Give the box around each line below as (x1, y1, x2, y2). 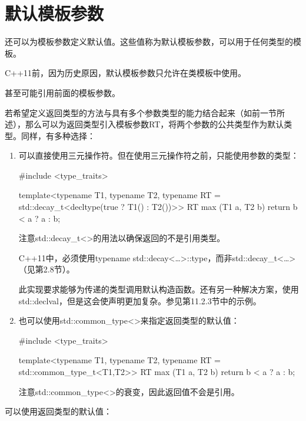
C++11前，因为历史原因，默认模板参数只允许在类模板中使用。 (5, 67, 246, 79)
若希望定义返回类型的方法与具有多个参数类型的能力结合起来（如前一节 (5, 106, 277, 119)
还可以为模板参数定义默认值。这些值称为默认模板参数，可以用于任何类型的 (5, 35, 293, 48)
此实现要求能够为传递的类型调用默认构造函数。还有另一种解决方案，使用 (18, 283, 299, 295)
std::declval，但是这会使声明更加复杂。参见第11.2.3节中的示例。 (18, 294, 261, 307)
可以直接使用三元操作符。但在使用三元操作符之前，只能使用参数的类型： (18, 149, 299, 162)
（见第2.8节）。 (18, 263, 75, 275)
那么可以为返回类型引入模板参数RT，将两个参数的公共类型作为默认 (25, 118, 284, 130)
